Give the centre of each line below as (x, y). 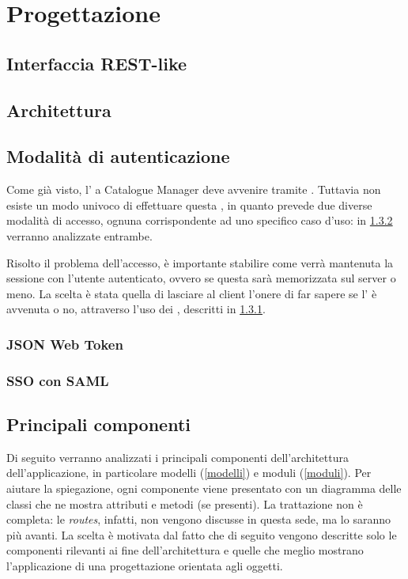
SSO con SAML (58, 380)
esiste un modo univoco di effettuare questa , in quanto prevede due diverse (189, 204)
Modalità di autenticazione (118, 156)
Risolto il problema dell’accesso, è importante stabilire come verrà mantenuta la (200, 262)
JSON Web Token (65, 344)
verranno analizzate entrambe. (79, 235)
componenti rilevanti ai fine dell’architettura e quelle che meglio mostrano (185, 550)
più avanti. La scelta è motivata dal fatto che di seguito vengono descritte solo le (202, 534)
